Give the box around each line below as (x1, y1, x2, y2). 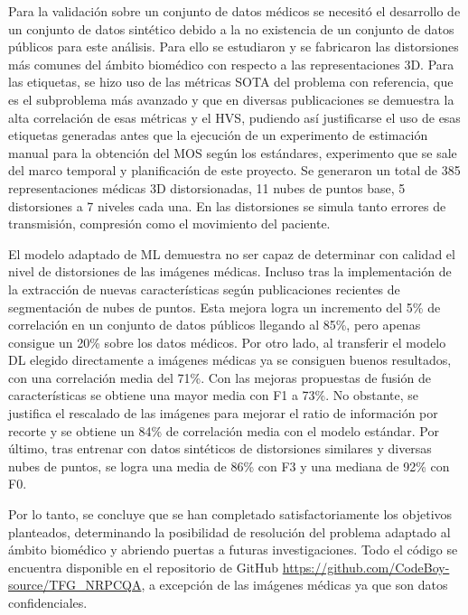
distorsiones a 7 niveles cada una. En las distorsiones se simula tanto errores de (8, 196, 446, 215)
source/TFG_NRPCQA (8, 575, 142, 594)
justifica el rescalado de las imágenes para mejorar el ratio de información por (8, 404, 438, 423)
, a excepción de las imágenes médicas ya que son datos (141, 575, 448, 594)
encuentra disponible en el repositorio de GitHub (8, 557, 279, 576)
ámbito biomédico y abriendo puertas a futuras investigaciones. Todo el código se (8, 540, 458, 559)
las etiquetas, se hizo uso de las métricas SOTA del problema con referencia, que (8, 72, 454, 91)
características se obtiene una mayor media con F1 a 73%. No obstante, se (8, 386, 419, 405)
